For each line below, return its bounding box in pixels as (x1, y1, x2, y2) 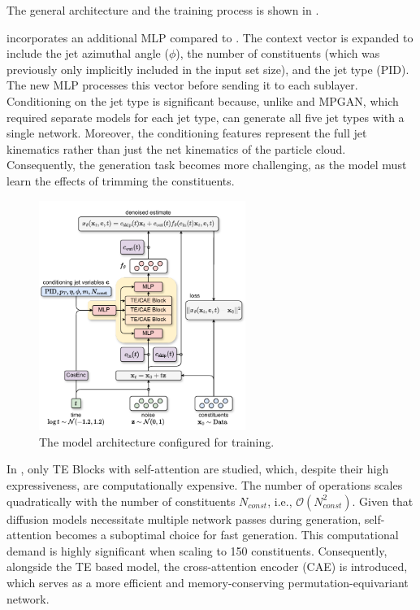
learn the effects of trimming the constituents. (6, 172, 235, 189)
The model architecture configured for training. (39, 433, 275, 450)
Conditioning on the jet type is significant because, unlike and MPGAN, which (6, 92, 399, 109)
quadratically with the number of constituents (6, 492, 236, 509)
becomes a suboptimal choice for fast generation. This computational (55, 526, 399, 543)
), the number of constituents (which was (175, 45, 380, 62)
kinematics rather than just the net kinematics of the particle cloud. (6, 140, 346, 157)
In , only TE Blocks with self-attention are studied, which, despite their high (6, 460, 389, 477)
